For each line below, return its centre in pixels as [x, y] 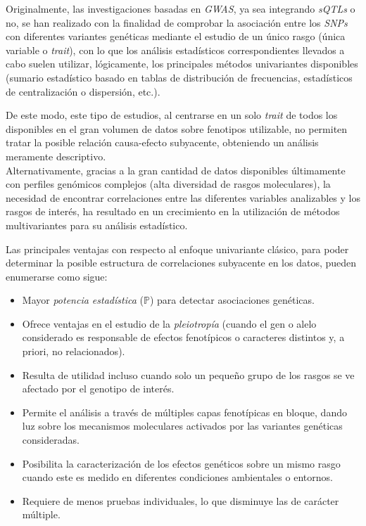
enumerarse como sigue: [57, 276]
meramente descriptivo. [56, 156]
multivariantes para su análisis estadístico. [97, 225]
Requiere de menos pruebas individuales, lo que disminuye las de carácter [181, 500]
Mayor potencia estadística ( [83, 300]
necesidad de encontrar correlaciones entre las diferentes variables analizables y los [183, 197]
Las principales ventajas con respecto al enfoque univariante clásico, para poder [177, 249]
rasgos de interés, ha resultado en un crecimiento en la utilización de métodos [173, 211]
